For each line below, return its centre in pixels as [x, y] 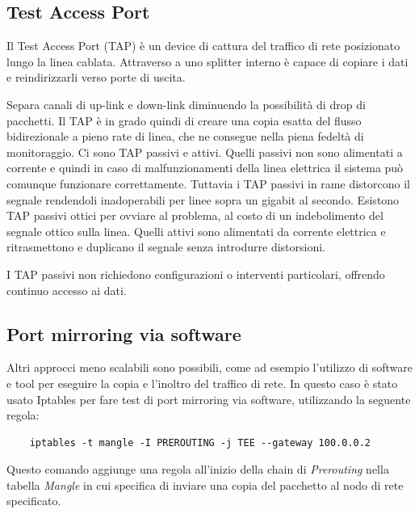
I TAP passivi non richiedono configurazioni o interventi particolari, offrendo [196, 274]
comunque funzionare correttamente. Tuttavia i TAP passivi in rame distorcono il [208, 183]
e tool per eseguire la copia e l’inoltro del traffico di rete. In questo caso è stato [202, 383]
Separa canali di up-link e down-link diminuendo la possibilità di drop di [186, 104]
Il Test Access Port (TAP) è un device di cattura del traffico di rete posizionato [203, 46]
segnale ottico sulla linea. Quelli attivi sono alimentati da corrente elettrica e [196, 231]
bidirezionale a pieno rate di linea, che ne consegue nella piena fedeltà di [185, 136]
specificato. [34, 501]
